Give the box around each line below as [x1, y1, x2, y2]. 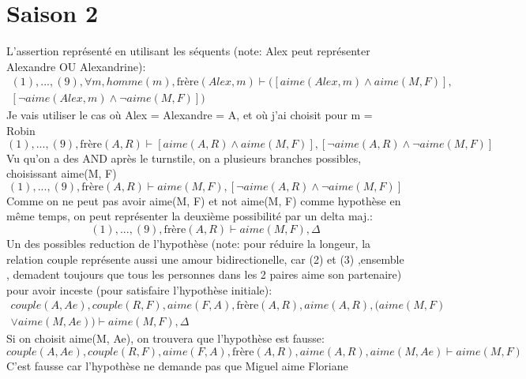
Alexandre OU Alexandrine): [6, 58, 146, 74]
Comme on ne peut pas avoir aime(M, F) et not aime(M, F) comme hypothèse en [6, 192, 401, 208]
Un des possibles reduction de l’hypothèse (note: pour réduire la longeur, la [6, 235, 371, 251]
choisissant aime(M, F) [6, 165, 117, 182]
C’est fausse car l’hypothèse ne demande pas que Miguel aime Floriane [6, 357, 348, 373]
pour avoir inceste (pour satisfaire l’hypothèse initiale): [6, 281, 272, 298]
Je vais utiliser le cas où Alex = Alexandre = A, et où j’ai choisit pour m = [6, 107, 373, 123]
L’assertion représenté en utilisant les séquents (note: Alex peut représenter [6, 43, 370, 59]
